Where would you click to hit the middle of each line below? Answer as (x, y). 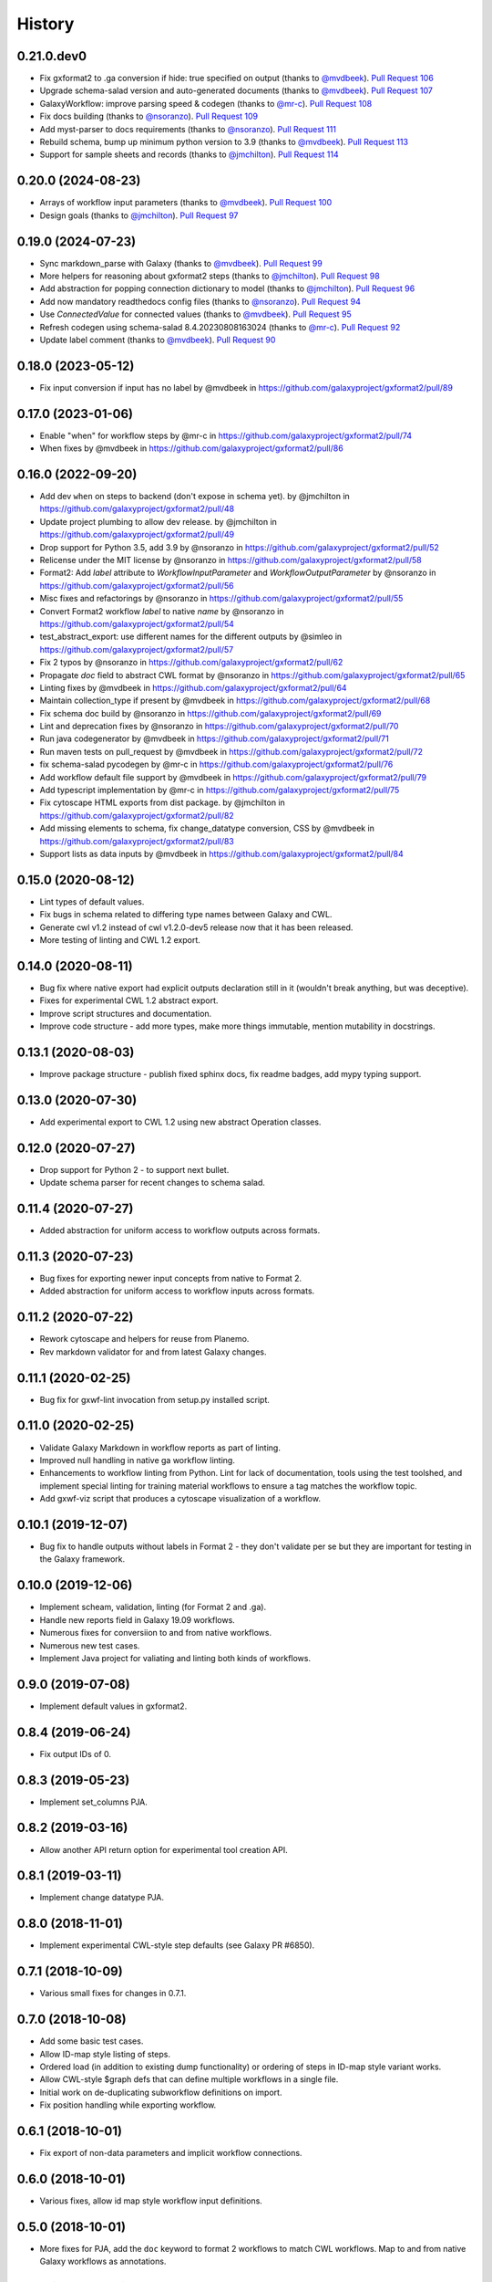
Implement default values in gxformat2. (113, 1706)
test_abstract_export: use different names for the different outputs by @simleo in (191, 637)
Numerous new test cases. (90, 1645)
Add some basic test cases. (92, 2041)
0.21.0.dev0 (51, 56)
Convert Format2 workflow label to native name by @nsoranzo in (162, 611)
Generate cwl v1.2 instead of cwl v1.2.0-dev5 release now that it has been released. (196, 927)
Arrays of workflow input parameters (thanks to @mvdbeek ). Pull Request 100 (186, 203)
